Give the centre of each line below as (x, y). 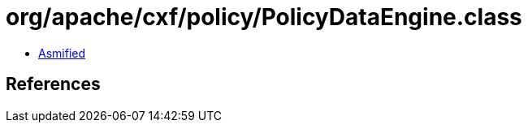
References (53, 84)
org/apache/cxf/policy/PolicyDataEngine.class (264, 17)
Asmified (62, 53)
